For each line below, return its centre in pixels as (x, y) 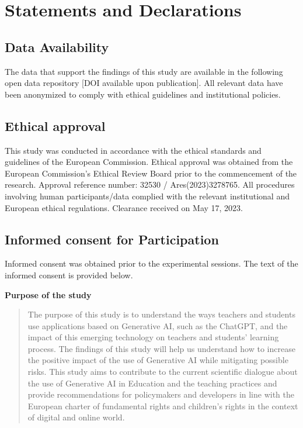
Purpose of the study (48, 294)
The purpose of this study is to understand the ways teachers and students (161, 314)
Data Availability (57, 46)
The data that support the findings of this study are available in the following (144, 71)
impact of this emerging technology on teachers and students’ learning (153, 337)
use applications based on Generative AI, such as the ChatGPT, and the (158, 325)
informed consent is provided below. (69, 275)
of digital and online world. (76, 417)
